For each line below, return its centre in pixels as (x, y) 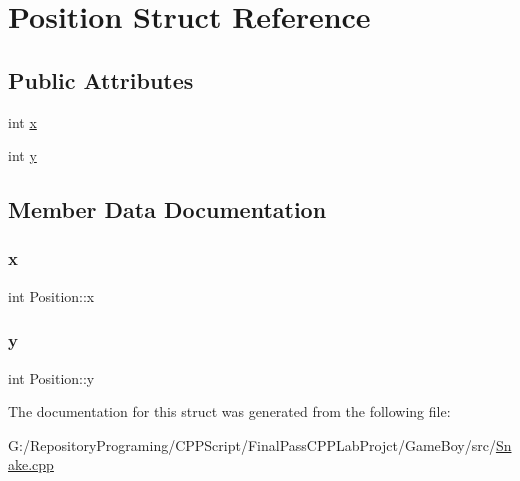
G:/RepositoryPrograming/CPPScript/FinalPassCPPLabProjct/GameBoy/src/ (252, 444)
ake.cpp (31, 464)
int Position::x (51, 295)
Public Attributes (101, 79)
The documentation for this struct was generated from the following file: (229, 411)
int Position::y (51, 377)
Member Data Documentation (167, 209)
